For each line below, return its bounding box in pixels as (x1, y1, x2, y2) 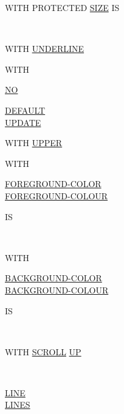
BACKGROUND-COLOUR (5, 283, 109, 296)
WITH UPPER (5, 136, 63, 149)
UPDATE (5, 116, 41, 128)
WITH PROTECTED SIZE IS (5, 1, 120, 13)
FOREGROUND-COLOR (5, 177, 102, 190)
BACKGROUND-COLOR (5, 272, 102, 284)
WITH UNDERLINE (5, 42, 84, 55)
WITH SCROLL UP (5, 345, 81, 358)
